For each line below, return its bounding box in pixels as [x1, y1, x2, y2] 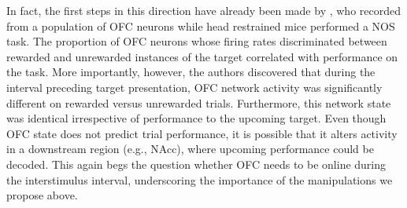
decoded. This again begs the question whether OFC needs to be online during [6, 155, 387, 172]
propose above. [6, 187, 78, 203]
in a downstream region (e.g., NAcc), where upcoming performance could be [6, 140, 374, 157]
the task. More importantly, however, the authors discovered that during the [6, 64, 376, 80]
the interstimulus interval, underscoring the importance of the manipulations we [6, 171, 393, 188]
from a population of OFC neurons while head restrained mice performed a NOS [6, 17, 395, 34]
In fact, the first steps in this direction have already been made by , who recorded [6, 2, 401, 18]
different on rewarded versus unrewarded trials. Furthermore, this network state [6, 94, 391, 111]
